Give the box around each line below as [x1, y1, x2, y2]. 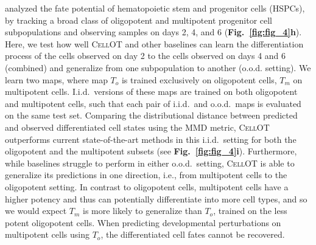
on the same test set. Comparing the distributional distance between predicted [5, 109, 298, 122]
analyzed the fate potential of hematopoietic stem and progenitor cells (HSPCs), [5, 2, 305, 14]
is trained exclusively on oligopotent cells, [121, 73, 277, 86]
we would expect [5, 204, 67, 217]
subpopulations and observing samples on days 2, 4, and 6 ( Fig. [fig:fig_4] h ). [5, 26, 302, 38]
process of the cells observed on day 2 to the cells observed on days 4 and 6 [5, 49, 286, 62]
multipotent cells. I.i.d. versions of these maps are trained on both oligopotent [5, 85, 298, 98]
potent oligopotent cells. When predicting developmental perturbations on [5, 216, 281, 229]
